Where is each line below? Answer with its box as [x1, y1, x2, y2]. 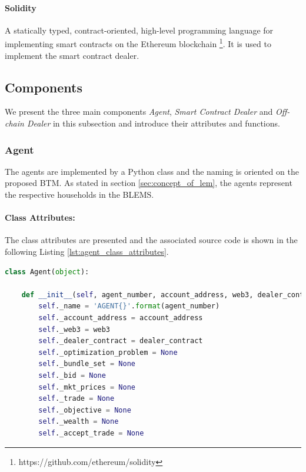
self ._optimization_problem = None [38, 348, 178, 357]
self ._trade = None [38, 394, 115, 403]
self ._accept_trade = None [38, 428, 144, 437]
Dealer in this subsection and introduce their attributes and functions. [26, 117, 280, 129]
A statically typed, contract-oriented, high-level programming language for [5, 24, 274, 36]
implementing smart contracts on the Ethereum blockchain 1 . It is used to [5, 36, 271, 50]
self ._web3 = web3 [38, 325, 111, 334]
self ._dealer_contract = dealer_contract [38, 337, 203, 345]
